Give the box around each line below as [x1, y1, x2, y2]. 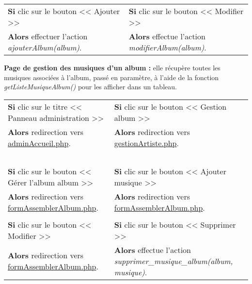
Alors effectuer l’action [8, 31, 88, 42]
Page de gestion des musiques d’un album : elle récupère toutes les [4, 63, 220, 72]
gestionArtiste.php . [114, 137, 179, 149]
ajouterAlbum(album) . [8, 42, 82, 53]
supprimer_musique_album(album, [114, 255, 233, 267]
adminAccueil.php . [8, 137, 71, 149]
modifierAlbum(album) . [128, 42, 206, 53]
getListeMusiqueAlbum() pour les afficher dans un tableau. [4, 82, 177, 92]
